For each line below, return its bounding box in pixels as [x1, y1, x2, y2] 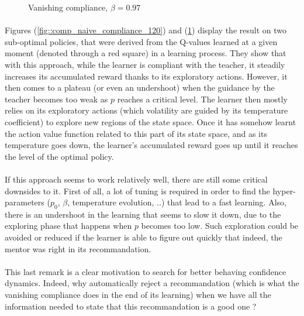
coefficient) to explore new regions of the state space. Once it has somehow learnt [5, 115, 296, 128]
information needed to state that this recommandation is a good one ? [5, 300, 257, 312]
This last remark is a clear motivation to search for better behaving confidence [5, 265, 286, 277]
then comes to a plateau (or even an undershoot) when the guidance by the [5, 81, 275, 94]
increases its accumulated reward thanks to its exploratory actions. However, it [5, 70, 288, 82]
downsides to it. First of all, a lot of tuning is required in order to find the [5, 184, 270, 197]
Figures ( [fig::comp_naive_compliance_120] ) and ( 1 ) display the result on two [5, 24, 286, 36]
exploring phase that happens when [5, 219, 132, 232]
